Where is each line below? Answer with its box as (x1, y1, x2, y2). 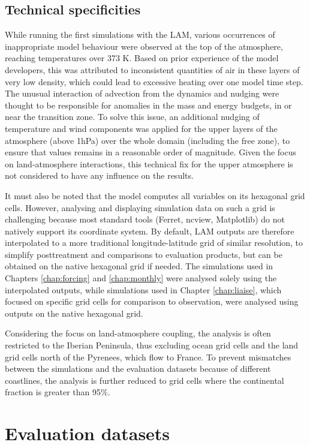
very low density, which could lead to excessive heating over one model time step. (5, 75, 303, 88)
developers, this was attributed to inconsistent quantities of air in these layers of (5, 63, 300, 76)
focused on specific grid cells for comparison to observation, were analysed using (5, 295, 299, 308)
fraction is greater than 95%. (5, 386, 110, 398)
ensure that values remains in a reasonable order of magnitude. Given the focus (5, 146, 297, 158)
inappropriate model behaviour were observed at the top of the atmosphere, (5, 40, 283, 52)
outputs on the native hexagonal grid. (5, 306, 143, 319)
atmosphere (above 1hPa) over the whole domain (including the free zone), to (5, 134, 290, 146)
